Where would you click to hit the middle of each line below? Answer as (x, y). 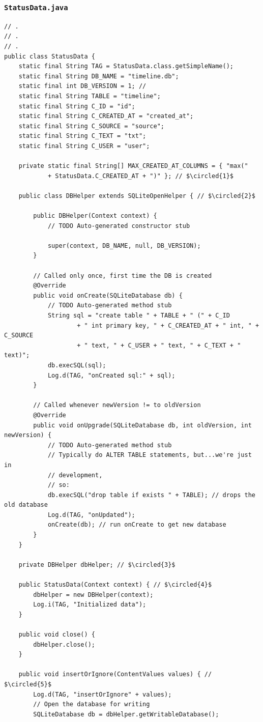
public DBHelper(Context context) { (95, 216)
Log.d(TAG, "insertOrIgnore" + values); (103, 694)
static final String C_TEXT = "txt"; (82, 136)
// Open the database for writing (92, 704)
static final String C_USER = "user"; (84, 146)
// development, (75, 475)
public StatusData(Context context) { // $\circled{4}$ (115, 585)
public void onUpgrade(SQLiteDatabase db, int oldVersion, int (142, 425)
